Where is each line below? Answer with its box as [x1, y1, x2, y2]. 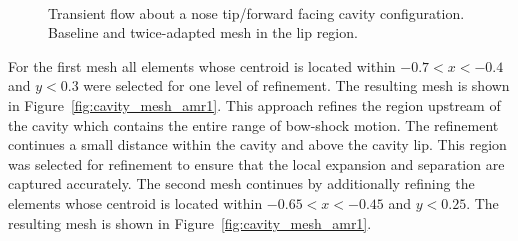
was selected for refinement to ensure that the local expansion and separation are [8, 153, 505, 174]
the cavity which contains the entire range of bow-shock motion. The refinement [8, 114, 499, 135]
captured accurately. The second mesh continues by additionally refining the [8, 173, 475, 194]
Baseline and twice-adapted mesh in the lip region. [48, 22, 358, 43]
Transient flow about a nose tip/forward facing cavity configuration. [48, 2, 465, 23]
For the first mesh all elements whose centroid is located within [8, 55, 396, 76]
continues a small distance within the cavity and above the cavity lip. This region [8, 134, 507, 155]
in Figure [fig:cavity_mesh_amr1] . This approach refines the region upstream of [8, 94, 501, 115]
